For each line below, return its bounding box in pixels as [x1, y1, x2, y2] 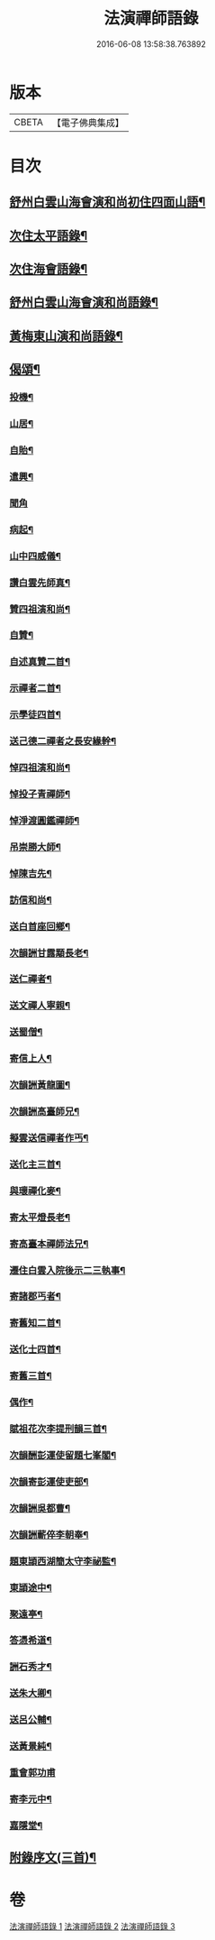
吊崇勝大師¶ [9, 841, 61, 853]
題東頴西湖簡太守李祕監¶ [9, 1555, 117, 1568]
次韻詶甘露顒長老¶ [9, 946, 89, 959]
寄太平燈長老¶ [9, 1210, 70, 1223]
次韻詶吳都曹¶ [9, 1502, 70, 1514]
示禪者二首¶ [9, 682, 61, 694]
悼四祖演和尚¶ [9, 761, 70, 774]
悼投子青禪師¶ [9, 787, 70, 800]
